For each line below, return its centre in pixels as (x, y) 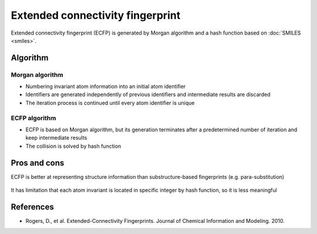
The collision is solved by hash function (73, 146)
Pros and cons (38, 163)
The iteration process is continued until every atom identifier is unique (110, 103)
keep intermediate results (56, 138)
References (32, 207)
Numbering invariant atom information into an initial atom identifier (106, 87)
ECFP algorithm (33, 118)
